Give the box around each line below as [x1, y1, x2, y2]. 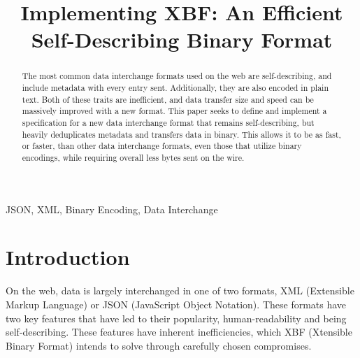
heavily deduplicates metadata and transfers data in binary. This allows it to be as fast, [22, 128, 341, 140]
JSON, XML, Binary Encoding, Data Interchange [6, 201, 218, 216]
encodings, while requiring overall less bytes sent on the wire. [22, 151, 245, 163]
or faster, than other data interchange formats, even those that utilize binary [22, 140, 302, 152]
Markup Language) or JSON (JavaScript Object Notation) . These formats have [6, 296, 347, 311]
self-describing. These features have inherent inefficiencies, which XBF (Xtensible [6, 324, 352, 339]
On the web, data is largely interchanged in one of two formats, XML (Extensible [6, 283, 354, 298]
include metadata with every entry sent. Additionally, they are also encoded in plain [22, 82, 329, 94]
